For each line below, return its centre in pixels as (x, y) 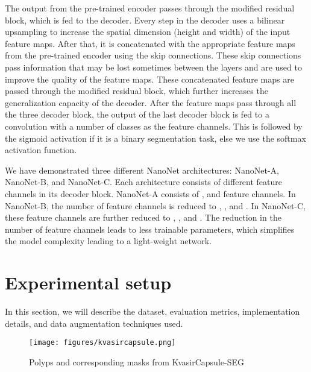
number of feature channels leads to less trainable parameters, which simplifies (150, 229)
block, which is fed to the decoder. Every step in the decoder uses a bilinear (145, 20)
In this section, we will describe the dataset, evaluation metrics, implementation (152, 311)
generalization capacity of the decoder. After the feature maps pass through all (151, 102)
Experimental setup (88, 282)
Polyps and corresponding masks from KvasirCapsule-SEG (137, 361)
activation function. (41, 150)
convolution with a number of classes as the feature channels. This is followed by (154, 126)
